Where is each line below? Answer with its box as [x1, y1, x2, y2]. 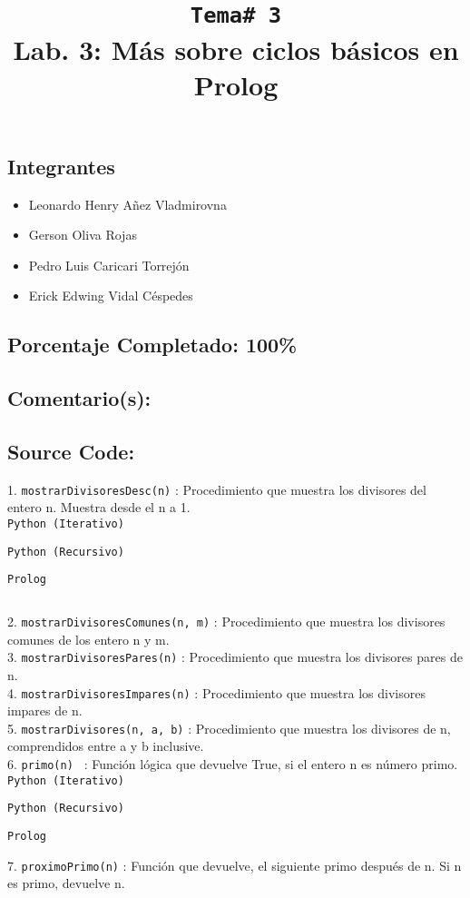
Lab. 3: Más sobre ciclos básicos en [13, 30, 459, 67]
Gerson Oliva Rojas [28, 225, 137, 244]
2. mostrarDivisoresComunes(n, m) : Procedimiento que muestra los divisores [7, 612, 446, 631]
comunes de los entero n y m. [7, 629, 170, 648]
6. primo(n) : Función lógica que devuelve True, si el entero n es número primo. [7, 755, 458, 774]
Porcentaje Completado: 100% [7, 331, 298, 359]
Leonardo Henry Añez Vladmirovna [28, 194, 227, 213]
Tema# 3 [190, 3, 282, 29]
